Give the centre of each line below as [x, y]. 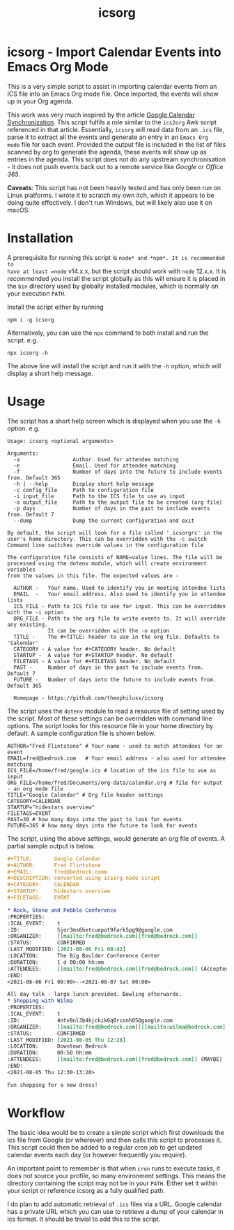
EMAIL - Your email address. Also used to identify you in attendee [120, 594]
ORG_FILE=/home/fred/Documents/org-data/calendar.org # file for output [115, 783]
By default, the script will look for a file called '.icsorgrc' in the [115, 533]
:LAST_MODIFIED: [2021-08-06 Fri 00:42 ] [67, 949]
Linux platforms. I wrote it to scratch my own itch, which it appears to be [111, 195]
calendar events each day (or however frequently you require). [97, 1155]
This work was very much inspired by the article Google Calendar [101, 115]
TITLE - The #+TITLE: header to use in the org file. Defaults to [116, 637]
